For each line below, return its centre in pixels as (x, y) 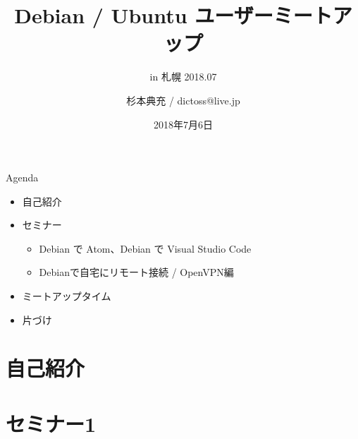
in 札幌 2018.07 (183, 77)
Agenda (22, 178)
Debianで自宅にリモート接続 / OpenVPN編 (136, 272)
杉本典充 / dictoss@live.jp (183, 100)
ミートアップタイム (67, 296)
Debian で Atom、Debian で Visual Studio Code (145, 248)
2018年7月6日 (183, 124)
